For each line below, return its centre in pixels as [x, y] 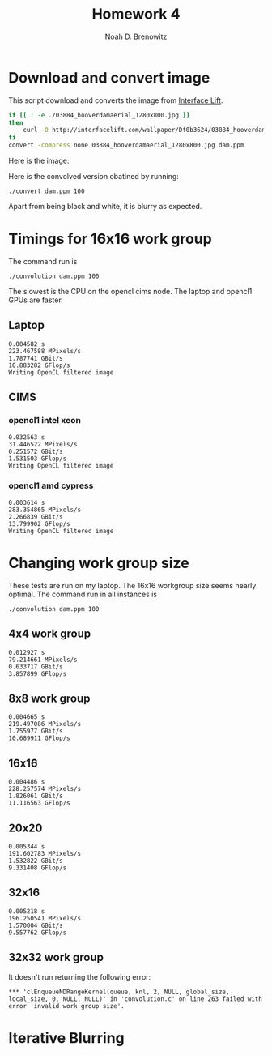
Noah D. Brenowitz [136, 36]
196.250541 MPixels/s [45, 918]
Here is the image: [39, 161]
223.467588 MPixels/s [45, 351]
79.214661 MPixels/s [43, 660]
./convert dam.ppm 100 [47, 191]
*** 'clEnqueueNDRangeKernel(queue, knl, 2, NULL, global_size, [119, 992]
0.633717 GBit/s [36, 666]
